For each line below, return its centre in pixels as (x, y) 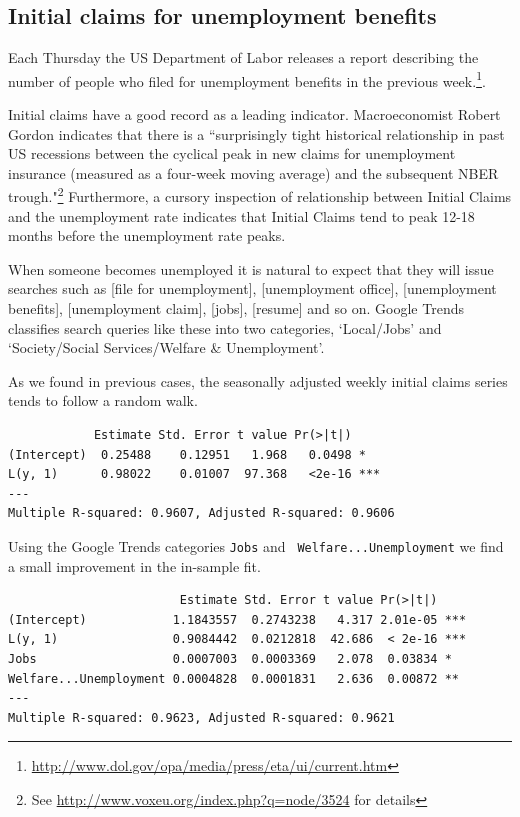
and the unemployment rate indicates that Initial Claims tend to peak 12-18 (241, 215)
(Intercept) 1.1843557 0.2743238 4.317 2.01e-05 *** (237, 619)
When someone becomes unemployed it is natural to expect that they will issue (251, 268)
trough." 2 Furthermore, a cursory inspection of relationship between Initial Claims (260, 195)
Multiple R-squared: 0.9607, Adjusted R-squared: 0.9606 (201, 513)
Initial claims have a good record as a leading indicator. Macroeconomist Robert (254, 114)
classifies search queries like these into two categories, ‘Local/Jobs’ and (225, 327)
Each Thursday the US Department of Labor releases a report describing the (243, 57)
